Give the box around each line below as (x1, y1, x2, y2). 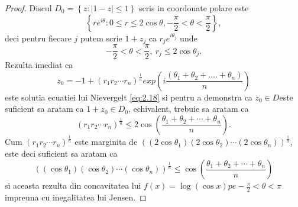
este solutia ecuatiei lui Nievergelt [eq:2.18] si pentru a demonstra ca (5, 90, 252, 103)
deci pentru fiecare (5, 31, 72, 44)
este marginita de (74, 135, 138, 148)
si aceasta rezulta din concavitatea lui (5, 179, 141, 192)
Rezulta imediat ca (5, 59, 73, 71)
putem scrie (80, 31, 122, 44)
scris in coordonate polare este (138, 2, 249, 14)
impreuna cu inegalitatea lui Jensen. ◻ (5, 191, 147, 203)
